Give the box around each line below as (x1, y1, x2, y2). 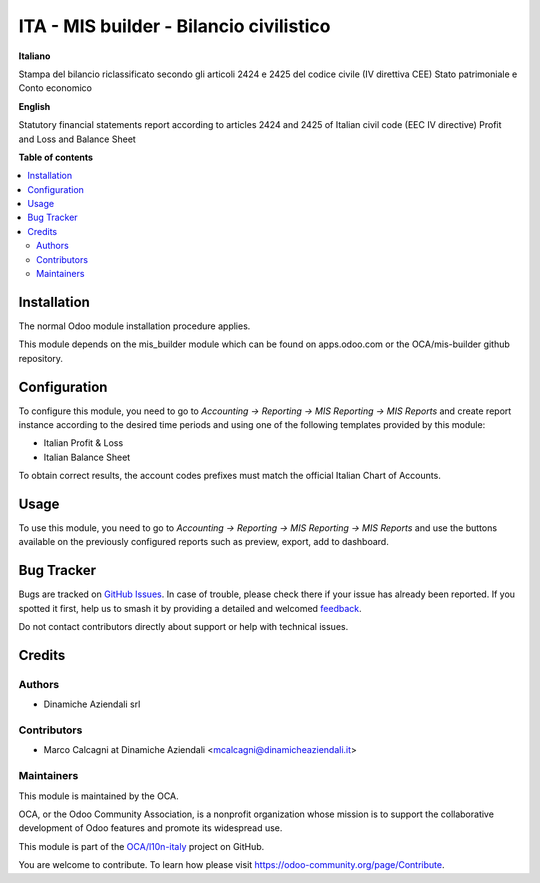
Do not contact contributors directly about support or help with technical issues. (18, 621, 349, 633)
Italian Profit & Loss (43, 437, 124, 449)
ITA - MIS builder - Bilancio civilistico (18, 15, 331, 37)
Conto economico (18, 82, 92, 94)
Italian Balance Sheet (43, 451, 131, 463)
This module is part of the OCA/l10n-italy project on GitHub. (18, 840, 265, 852)
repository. (18, 352, 64, 364)
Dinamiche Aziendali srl (43, 698, 141, 710)
